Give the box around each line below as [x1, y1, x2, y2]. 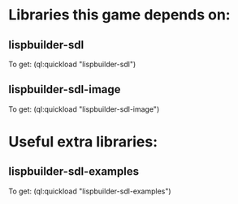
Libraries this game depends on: [8, 6, 231, 24]
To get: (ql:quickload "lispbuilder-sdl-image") [8, 104, 160, 114]
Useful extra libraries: [8, 133, 158, 151]
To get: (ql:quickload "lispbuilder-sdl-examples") [8, 186, 172, 196]
